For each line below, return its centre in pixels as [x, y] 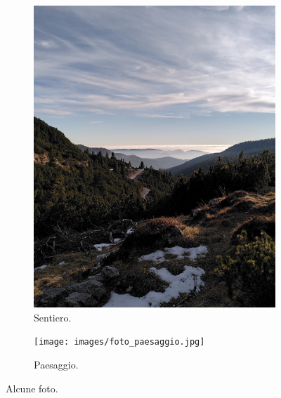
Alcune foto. [32, 388]
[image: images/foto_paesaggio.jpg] [119, 342]
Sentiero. [53, 317]
